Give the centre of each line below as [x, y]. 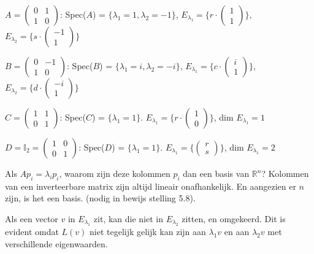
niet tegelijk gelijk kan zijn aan [148, 232]
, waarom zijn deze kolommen [115, 173]
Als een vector [32, 218]
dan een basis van [216, 173]
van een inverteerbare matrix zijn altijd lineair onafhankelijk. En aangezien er [151, 186]
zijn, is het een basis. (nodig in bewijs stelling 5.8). [100, 198]
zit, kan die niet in [128, 218]
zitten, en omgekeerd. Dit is [234, 218]
